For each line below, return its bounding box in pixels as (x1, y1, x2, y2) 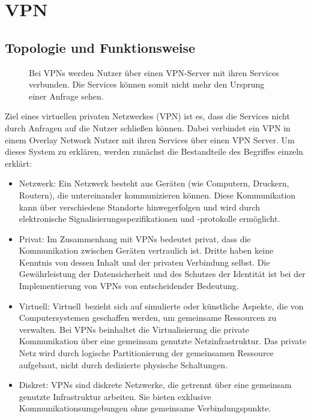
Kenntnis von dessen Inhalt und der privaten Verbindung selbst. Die (19, 255, 270, 268)
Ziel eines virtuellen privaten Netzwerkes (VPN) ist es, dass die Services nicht (5, 110, 290, 122)
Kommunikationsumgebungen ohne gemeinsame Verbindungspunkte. (19, 402, 271, 414)
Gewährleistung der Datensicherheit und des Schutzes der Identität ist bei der (19, 267, 306, 280)
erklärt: (5, 157, 32, 169)
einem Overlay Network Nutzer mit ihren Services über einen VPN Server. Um (5, 133, 295, 146)
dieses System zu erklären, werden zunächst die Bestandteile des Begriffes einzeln (5, 145, 303, 158)
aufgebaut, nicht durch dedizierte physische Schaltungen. (19, 358, 228, 371)
